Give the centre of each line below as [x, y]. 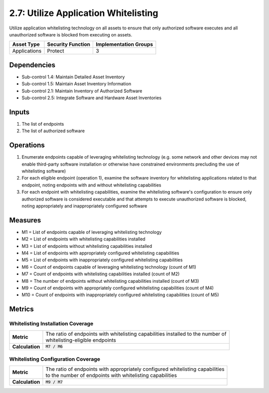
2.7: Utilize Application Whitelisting [84, 13]
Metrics [22, 309]
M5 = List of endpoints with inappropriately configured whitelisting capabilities [102, 260]
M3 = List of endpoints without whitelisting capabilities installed [87, 246]
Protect [56, 51]
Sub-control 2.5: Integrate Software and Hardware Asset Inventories [92, 98]
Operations [27, 145]
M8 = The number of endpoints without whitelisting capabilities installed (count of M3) [110, 281]
